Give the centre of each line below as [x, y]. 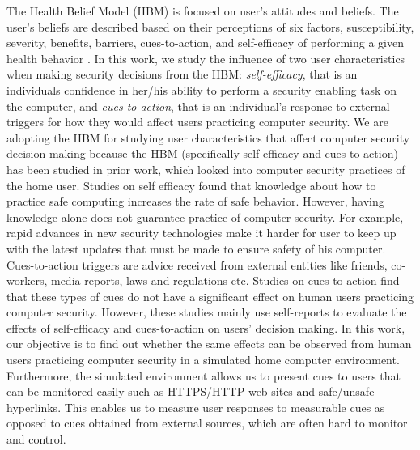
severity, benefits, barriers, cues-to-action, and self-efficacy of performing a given [205, 42]
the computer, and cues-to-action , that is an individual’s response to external [198, 106]
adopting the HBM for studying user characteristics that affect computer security [208, 137]
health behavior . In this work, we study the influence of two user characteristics [206, 58]
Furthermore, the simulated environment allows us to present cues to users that [204, 375]
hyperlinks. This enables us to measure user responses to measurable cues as [196, 407]
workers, [27, 280]
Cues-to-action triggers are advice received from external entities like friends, [197, 264]
